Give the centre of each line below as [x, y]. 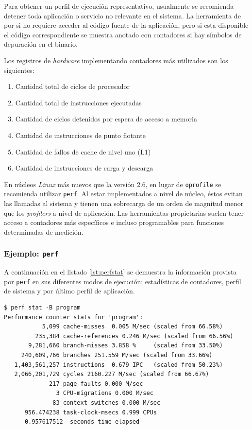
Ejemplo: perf [31, 253]
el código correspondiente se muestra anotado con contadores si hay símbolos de [123, 34]
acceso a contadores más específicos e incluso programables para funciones [114, 222]
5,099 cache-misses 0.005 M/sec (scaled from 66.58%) [133, 327]
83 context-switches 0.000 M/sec [107, 403]
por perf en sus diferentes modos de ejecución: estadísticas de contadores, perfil [123, 281]
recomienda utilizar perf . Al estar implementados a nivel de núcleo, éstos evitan [123, 194]
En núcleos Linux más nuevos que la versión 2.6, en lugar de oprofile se [113, 184]
